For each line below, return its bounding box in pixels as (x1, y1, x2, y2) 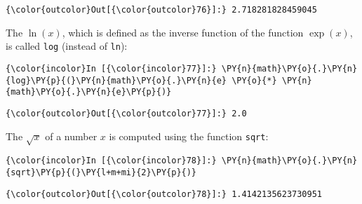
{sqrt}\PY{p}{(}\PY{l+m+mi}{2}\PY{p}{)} (6, 167, 197, 177)
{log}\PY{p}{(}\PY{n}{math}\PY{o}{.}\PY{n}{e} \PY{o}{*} (6, 75, 277, 86)
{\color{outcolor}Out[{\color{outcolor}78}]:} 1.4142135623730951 (6, 189, 323, 199)
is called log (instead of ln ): (6, 39, 128, 53)
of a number (45, 128, 98, 143)
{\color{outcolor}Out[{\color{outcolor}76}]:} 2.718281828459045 (6, 5, 317, 15)
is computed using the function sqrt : (109, 128, 269, 143)
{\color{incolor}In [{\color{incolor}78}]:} (6, 156, 217, 166)
